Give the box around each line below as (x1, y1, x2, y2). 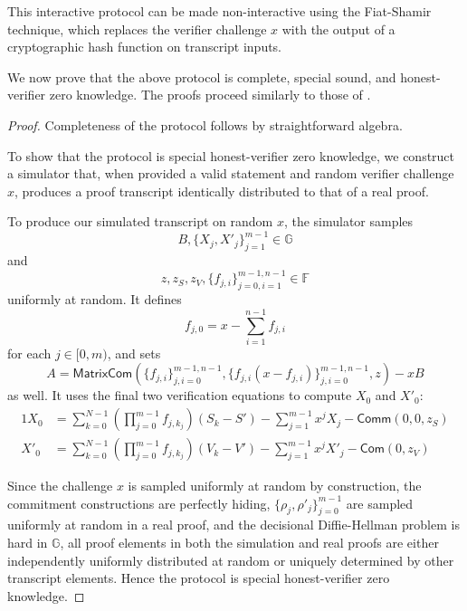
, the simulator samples (283, 212, 414, 231)
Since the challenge (7, 476, 113, 495)
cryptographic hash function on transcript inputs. (7, 37, 282, 56)
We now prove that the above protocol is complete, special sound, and (7, 67, 396, 86)
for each (7, 343, 52, 362)
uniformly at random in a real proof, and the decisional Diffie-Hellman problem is (7, 515, 460, 534)
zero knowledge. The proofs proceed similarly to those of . (49, 85, 371, 104)
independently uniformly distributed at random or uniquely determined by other (7, 550, 454, 569)
